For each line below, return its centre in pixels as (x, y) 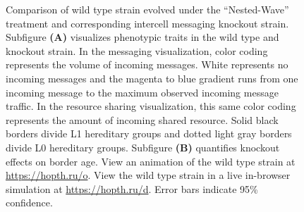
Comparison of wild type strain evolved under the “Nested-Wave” (147, 9)
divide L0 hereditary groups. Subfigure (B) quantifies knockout (143, 147)
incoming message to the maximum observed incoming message (142, 92)
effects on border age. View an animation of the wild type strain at (151, 161)
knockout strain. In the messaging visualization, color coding (137, 50)
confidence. (29, 202)
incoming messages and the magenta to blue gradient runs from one (152, 78)
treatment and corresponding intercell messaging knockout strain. (147, 23)
